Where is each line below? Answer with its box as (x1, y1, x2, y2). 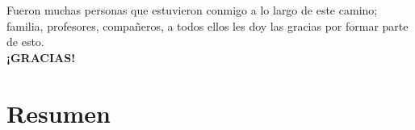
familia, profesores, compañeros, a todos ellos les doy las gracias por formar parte (6, 17, 409, 34)
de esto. (6, 33, 44, 50)
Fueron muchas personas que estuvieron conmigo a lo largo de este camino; (6, 2, 378, 18)
